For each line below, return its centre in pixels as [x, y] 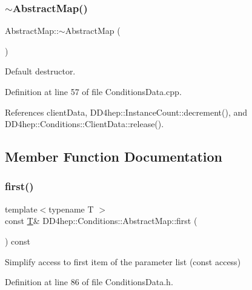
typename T [71, 209]
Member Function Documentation [114, 157]
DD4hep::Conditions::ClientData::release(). [85, 124]
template [21, 209]
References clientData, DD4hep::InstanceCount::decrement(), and [126, 112]
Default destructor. [40, 71]
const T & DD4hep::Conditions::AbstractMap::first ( [101, 221]
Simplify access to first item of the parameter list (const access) [123, 261]
